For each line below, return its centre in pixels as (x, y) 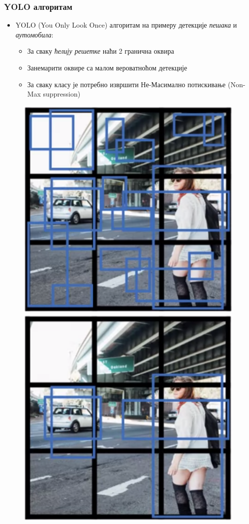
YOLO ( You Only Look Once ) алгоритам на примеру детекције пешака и (126, 25)
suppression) (62, 94)
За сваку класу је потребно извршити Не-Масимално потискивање (126, 84)
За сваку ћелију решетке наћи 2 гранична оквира (101, 51)
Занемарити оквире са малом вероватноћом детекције (107, 67)
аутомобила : (34, 34)
